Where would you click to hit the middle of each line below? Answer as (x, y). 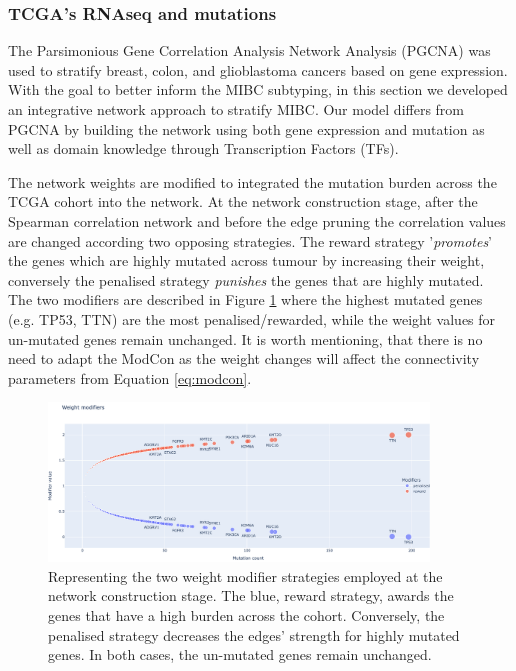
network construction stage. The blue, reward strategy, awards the (251, 595)
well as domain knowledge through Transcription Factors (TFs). (203, 148)
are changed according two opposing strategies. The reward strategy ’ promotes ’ (250, 240)
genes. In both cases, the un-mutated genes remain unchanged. (240, 654)
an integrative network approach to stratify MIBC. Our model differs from (236, 109)
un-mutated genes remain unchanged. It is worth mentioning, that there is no (245, 338)
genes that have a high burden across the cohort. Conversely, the (246, 614)
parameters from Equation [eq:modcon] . (130, 377)
